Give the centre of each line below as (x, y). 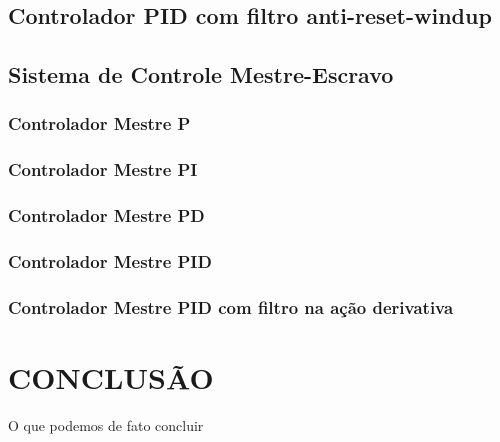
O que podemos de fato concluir (106, 424)
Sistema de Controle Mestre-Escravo (201, 74)
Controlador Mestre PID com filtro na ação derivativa (231, 306)
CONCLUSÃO (111, 376)
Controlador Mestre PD (106, 215)
